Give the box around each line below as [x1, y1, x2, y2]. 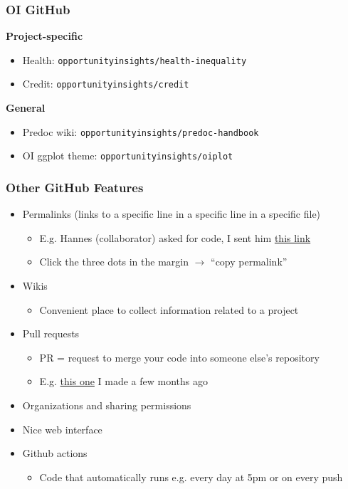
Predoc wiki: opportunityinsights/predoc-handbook [22, 124, 259, 139]
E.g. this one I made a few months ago [39, 374, 208, 389]
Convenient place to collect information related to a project [39, 302, 299, 317]
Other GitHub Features [6, 178, 144, 196]
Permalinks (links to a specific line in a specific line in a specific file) [22, 206, 321, 221]
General [6, 100, 46, 115]
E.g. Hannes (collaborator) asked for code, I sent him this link [39, 230, 311, 245]
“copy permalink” [211, 254, 288, 269]
